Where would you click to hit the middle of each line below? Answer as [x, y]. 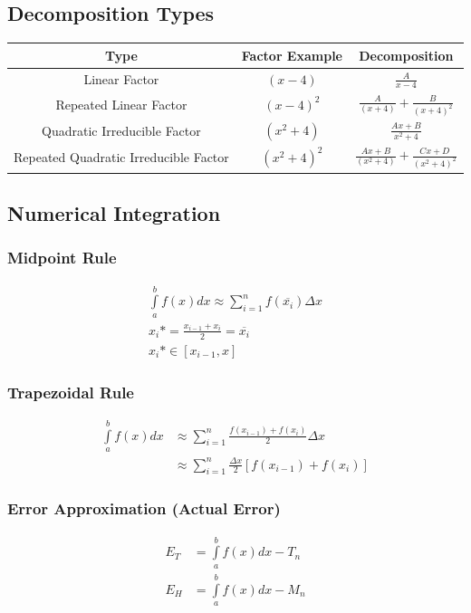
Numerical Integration [114, 212]
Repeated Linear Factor [121, 104]
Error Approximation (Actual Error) [144, 508]
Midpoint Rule [62, 258]
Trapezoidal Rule [71, 392]
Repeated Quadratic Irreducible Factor [121, 157]
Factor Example [292, 55]
